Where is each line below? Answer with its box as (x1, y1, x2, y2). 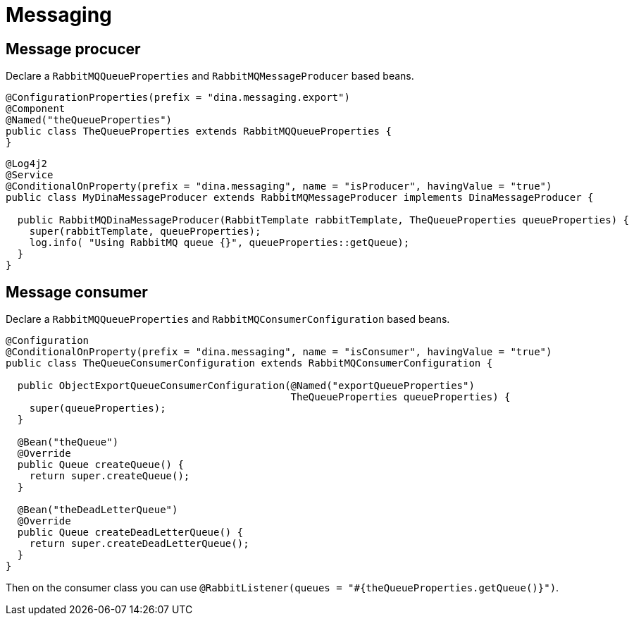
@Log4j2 (6, 158, 48, 170)
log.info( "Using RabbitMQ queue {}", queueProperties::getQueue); (29, 237, 410, 249)
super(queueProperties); (29, 402, 166, 414)
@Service (6, 169, 54, 181)
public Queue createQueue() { (17, 459, 184, 471)
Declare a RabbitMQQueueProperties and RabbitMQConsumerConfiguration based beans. (6, 313, 450, 326)
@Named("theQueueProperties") (6, 114, 173, 126)
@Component (6, 103, 66, 115)
